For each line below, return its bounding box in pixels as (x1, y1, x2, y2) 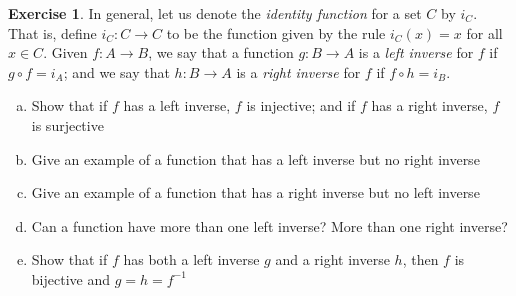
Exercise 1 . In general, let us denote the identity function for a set (8, 3, 422, 23)
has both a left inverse (123, 249, 260, 270)
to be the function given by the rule (166, 22, 386, 43)
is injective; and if (246, 95, 356, 116)
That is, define (8, 22, 97, 43)
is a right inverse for (236, 61, 361, 82)
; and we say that (63, 61, 170, 82)
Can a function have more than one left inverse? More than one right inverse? (31, 215, 508, 236)
